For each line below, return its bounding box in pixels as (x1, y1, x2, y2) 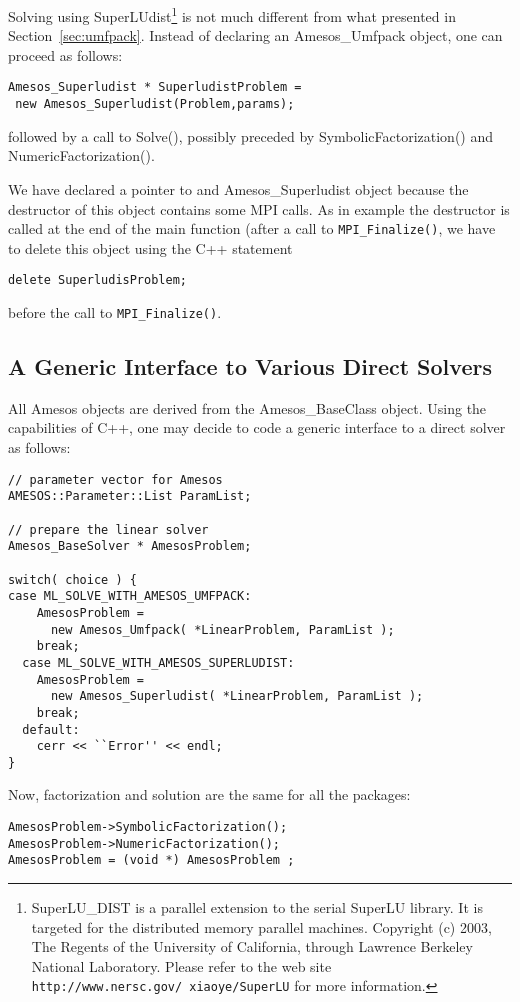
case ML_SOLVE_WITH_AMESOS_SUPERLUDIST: (22, 655, 295, 670)
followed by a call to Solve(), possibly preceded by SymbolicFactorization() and (8, 125, 494, 146)
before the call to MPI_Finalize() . (8, 302, 222, 323)
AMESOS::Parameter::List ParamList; (8, 489, 252, 504)
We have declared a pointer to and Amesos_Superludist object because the (8, 178, 469, 199)
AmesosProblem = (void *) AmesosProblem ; (8, 853, 295, 868)
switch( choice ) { (8, 572, 137, 587)
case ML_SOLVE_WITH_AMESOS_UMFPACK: (8, 589, 252, 604)
